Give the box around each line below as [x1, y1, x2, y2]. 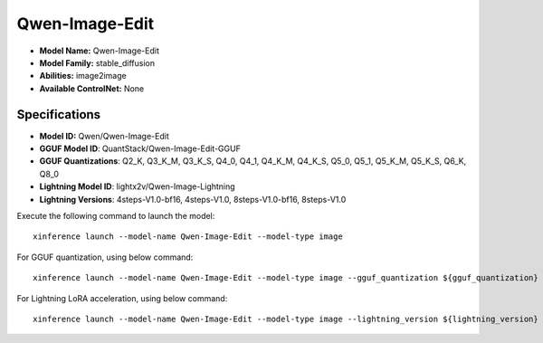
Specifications [16, 107, 101, 122]
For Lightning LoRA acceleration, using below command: [16, 292, 228, 303]
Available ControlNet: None [39, 82, 145, 94]
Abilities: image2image [39, 71, 127, 81]
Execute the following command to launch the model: [16, 210, 215, 221]
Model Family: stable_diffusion [39, 57, 156, 68]
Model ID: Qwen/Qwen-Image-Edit [39, 130, 169, 141]
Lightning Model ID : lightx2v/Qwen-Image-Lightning [39, 181, 235, 192]
